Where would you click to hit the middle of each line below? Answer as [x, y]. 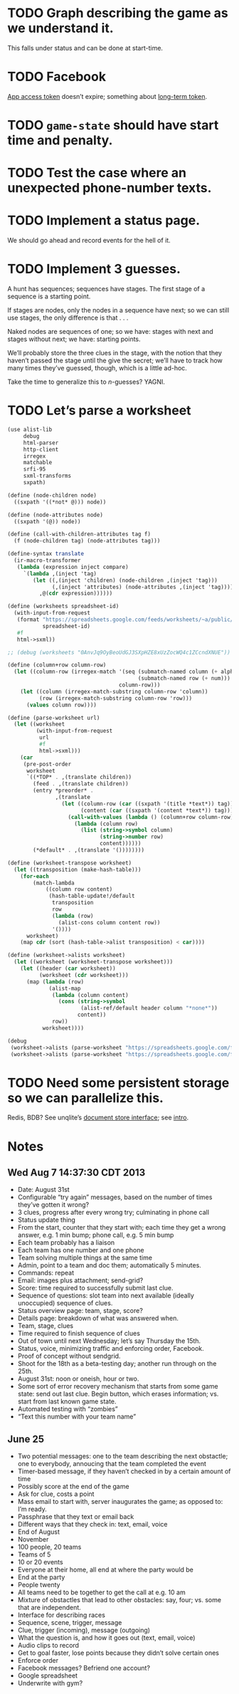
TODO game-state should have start [113, 125]
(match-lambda [54, 883]
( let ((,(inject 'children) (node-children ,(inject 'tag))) [126, 580]
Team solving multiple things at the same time [85, 1258]
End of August [39, 1532]
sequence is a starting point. [49, 296]
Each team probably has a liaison [66, 1243]
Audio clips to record [48, 1646]
